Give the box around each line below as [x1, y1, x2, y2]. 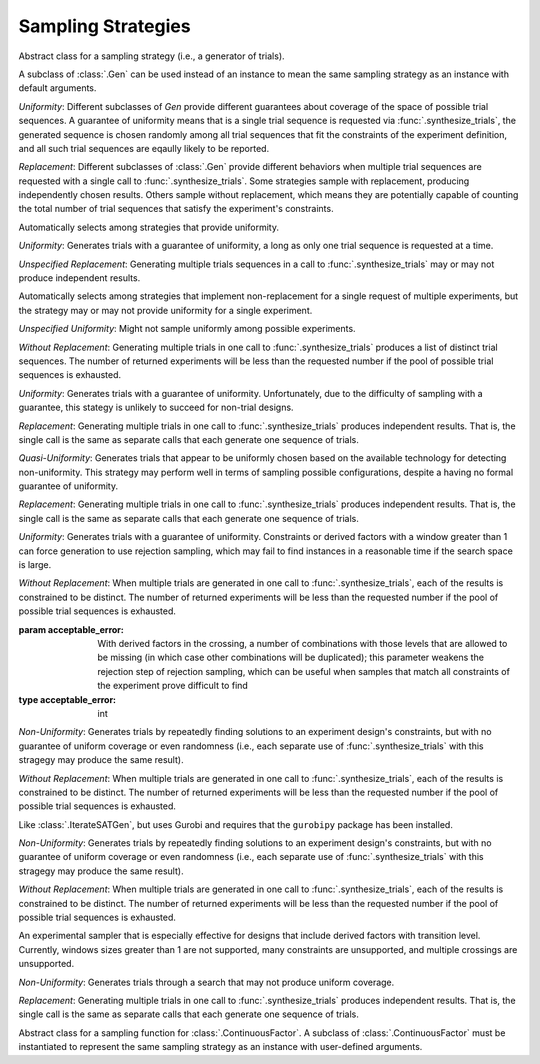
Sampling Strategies [18, 15, 191, 37]
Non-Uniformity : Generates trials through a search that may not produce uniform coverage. [18, 976, 395, 988]
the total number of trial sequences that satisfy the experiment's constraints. [18, 203, 334, 215]
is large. [18, 559, 52, 571]
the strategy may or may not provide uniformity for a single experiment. [18, 304, 313, 316]
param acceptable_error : [18, 623, 125, 635]
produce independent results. [18, 272, 141, 284]
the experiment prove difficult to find [97, 680, 249, 692]
